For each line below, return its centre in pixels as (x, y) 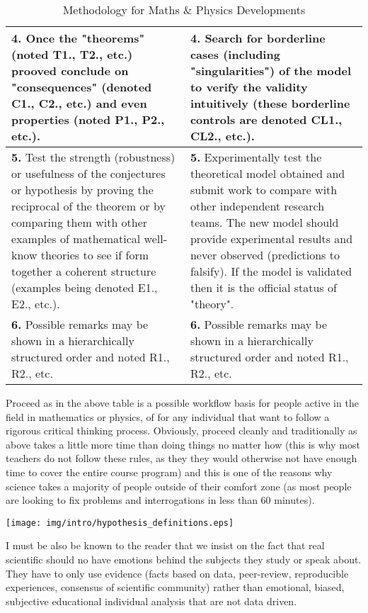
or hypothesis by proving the (82, 190)
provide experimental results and (271, 238)
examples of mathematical (76, 238)
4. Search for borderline (258, 38)
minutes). (294, 500)
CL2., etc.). (222, 136)
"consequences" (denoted (82, 87)
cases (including (235, 54)
